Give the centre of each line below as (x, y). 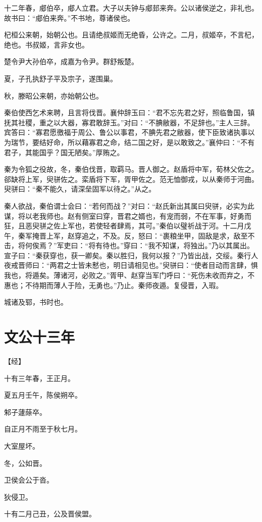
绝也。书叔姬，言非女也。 (46, 44)
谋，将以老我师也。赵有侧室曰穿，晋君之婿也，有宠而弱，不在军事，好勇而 (128, 216)
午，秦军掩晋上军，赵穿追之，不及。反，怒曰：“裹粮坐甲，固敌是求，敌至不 (129, 235)
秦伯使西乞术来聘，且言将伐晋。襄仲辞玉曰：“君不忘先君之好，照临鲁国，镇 (129, 112)
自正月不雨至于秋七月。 (43, 429)
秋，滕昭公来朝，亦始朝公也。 (54, 95)
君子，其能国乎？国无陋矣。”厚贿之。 (64, 152)
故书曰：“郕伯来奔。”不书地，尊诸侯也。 (69, 17)
